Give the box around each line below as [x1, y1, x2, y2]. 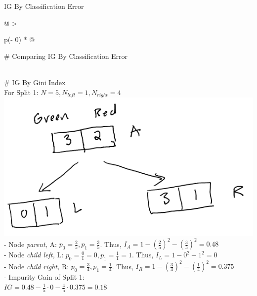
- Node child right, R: [4, 261, 69, 271]
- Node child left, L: [4, 249, 64, 260]
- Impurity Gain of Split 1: [4, 272, 85, 282]
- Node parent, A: [4, 239, 57, 249]
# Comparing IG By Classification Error [4, 50, 128, 61]
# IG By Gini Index [4, 77, 66, 87]
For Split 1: [4, 87, 39, 97]
